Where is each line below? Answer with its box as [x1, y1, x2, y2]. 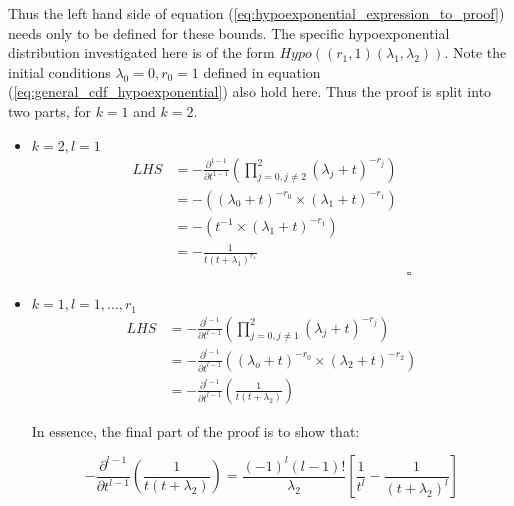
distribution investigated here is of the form [8, 42, 275, 63]
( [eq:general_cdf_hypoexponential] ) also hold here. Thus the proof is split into [8, 81, 492, 102]
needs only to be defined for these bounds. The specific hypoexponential [8, 22, 450, 43]
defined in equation [203, 61, 321, 82]
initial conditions [8, 61, 111, 82]
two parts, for [8, 100, 91, 121]
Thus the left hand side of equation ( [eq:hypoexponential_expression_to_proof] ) [8, 3, 505, 23]
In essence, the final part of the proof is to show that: [31, 420, 360, 441]
